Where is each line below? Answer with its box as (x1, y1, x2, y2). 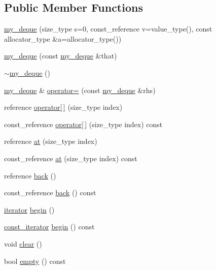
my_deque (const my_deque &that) (4, 50, 117, 61)
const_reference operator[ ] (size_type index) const (4, 118, 163, 129)
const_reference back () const (4, 187, 96, 198)
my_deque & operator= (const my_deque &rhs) (4, 84, 156, 95)
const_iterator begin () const (4, 221, 95, 232)
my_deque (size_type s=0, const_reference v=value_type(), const (4, 23, 212, 34)
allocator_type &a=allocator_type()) (4, 33, 122, 44)
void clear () (4, 238, 42, 249)
